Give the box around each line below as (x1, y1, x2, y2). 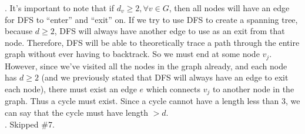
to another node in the (212, 83, 294, 95)
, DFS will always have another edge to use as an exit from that (54, 25, 285, 37)
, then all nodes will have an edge (169, 2, 290, 14)
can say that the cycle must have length (5, 106, 148, 119)
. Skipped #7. (5, 118, 55, 130)
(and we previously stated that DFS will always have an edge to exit (41, 71, 289, 83)
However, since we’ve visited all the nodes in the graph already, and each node (5, 59, 287, 72)
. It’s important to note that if (5, 2, 115, 14)
